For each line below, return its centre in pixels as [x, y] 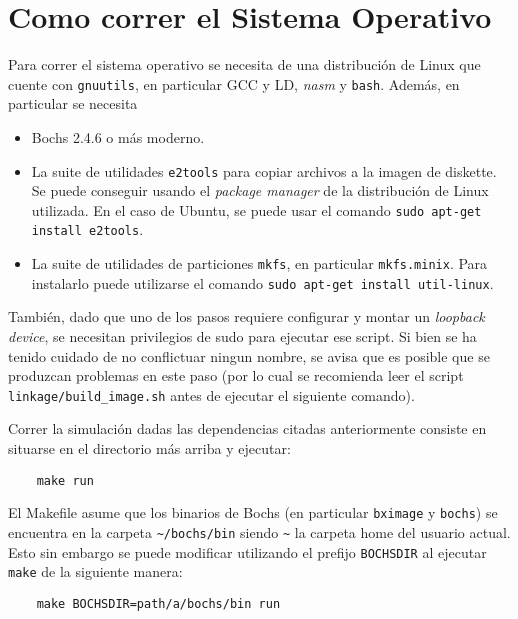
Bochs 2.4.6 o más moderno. [118, 136]
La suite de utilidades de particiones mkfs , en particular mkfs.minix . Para [259, 263]
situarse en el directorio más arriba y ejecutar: [149, 448]
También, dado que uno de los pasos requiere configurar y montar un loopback [246, 316]
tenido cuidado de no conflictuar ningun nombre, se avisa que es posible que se [249, 355]
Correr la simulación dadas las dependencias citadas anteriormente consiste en [247, 428]
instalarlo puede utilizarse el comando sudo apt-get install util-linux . [262, 282]
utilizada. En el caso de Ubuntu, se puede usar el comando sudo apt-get [256, 209]
